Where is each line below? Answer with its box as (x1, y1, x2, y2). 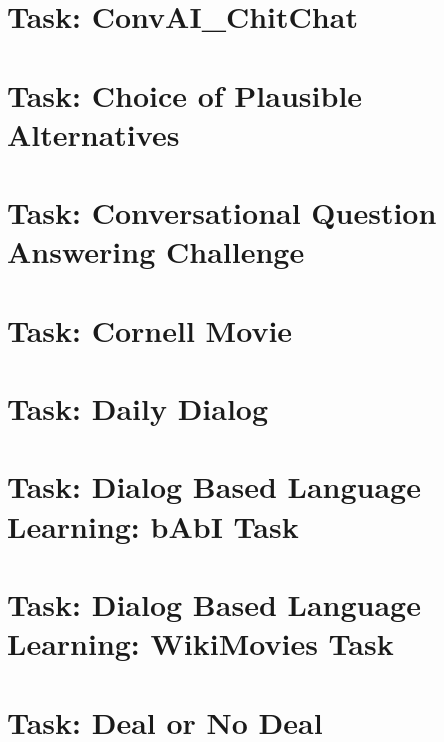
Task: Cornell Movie (7, 309, 293, 350)
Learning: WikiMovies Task (7, 623, 394, 664)
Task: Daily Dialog (7, 388, 269, 429)
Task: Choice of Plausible (7, 74, 363, 115)
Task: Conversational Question (7, 192, 437, 233)
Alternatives (7, 113, 180, 154)
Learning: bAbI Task (7, 505, 299, 546)
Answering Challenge (7, 231, 305, 272)
